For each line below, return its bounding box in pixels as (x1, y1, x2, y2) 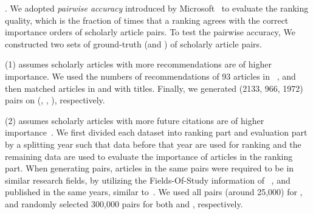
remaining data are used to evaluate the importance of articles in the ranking (5, 150, 293, 162)
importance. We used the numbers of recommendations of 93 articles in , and (5, 69, 296, 82)
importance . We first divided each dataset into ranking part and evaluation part (5, 126, 308, 139)
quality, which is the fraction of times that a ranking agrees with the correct (5, 13, 289, 26)
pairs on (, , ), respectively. (5, 94, 105, 106)
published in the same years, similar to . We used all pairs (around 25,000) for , (5, 185, 303, 198)
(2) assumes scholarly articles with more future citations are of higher (5, 114, 264, 126)
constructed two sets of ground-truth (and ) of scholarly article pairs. (5, 37, 262, 50)
